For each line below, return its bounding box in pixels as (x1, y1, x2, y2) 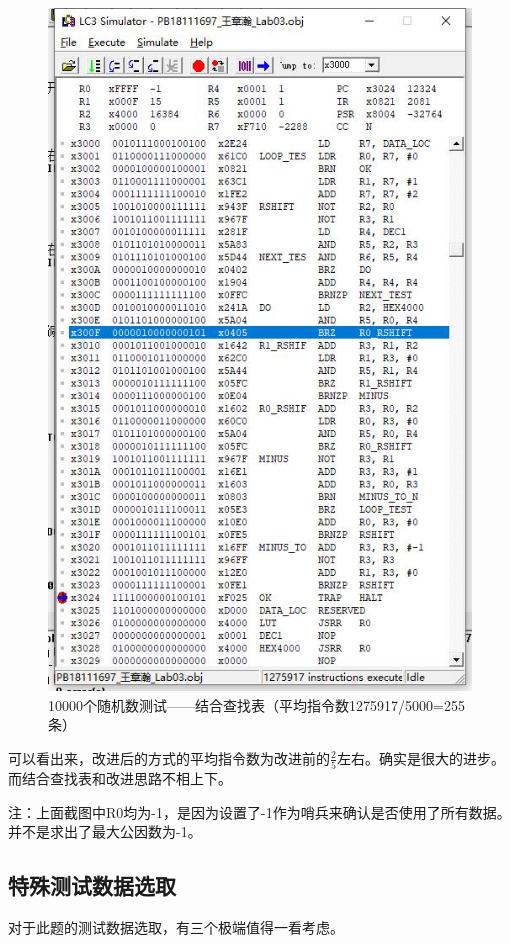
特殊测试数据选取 (8, 870, 176, 901)
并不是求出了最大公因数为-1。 (8, 821, 202, 842)
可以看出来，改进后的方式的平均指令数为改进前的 (8, 747, 330, 768)
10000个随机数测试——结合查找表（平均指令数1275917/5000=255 (48, 694, 465, 715)
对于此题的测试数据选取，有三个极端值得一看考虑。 (8, 917, 344, 938)
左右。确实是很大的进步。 (336, 747, 505, 768)
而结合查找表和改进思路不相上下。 (8, 768, 232, 789)
